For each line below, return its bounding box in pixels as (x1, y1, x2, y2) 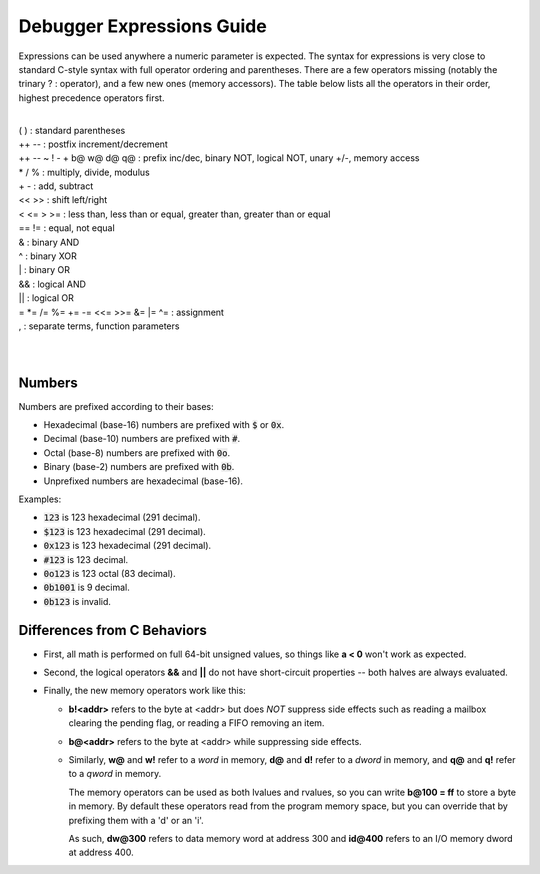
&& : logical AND (18, 278, 87, 290)
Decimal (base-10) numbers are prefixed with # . (43, 433, 240, 445)
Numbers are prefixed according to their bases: (18, 400, 214, 412)
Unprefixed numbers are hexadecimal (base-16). (43, 475, 244, 487)
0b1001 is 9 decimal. (43, 581, 130, 594)
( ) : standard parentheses (18, 124, 126, 136)
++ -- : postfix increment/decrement (18, 138, 169, 150)
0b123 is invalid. (43, 595, 112, 607)
